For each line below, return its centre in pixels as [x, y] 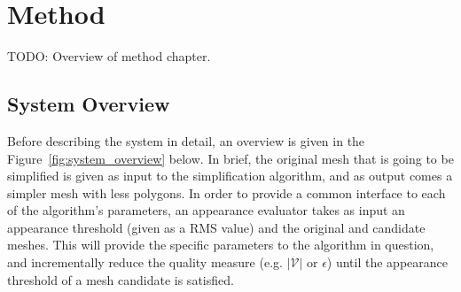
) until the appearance [387, 262]
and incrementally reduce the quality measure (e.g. [145, 262]
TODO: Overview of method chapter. [109, 56]
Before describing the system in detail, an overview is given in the [186, 140]
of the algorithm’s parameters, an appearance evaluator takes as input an [206, 210]
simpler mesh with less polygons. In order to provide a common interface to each [227, 192]
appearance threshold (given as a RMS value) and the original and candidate [216, 227]
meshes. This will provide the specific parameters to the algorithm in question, [221, 245]
